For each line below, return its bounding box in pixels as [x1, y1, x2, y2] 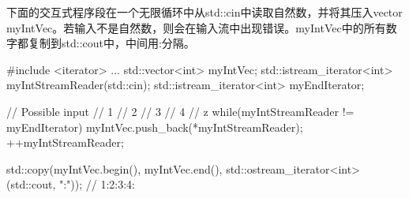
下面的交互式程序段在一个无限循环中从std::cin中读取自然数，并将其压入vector [6, 4, 403, 20]
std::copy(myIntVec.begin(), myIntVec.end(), [6, 160, 223, 177]
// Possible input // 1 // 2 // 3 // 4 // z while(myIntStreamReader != [6, 103, 355, 119]
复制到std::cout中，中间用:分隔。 [28, 35, 195, 51]
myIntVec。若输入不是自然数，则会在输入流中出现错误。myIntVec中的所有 [6, 19, 386, 35]
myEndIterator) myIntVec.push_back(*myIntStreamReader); [6, 118, 303, 135]
